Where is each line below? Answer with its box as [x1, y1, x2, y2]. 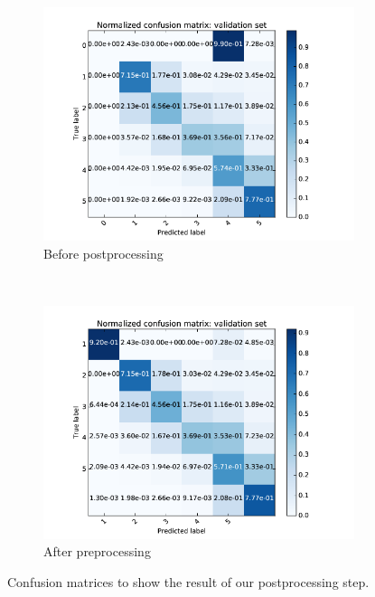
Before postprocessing [43, 243, 164, 262]
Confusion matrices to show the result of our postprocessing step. [7, 572, 370, 591]
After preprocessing [43, 542, 151, 561]
